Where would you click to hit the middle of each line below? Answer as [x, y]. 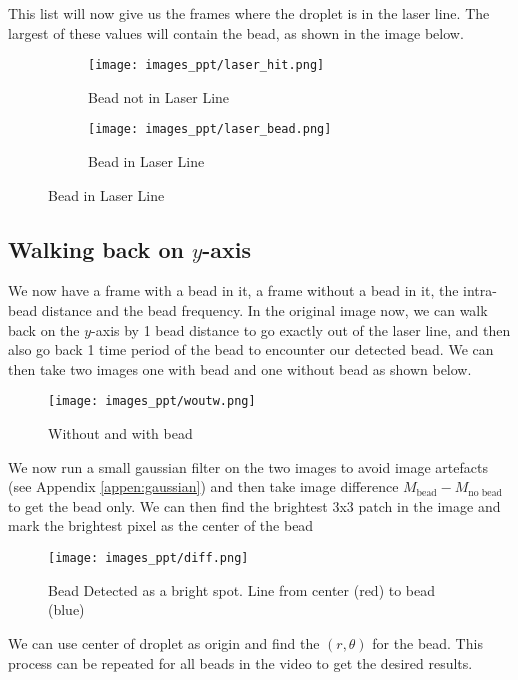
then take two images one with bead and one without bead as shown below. [240, 368]
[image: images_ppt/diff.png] [148, 558]
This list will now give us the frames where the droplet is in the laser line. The [249, 13]
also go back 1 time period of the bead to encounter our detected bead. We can [251, 349]
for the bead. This [427, 642]
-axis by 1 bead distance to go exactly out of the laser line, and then [301, 329]
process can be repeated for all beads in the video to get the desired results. [240, 662]
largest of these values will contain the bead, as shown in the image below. [236, 32]
